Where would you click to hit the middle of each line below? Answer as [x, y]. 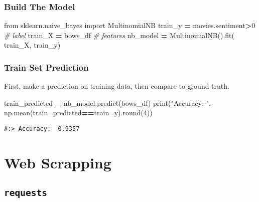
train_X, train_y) [32, 45]
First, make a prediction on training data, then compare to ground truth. [117, 86]
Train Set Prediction [46, 67]
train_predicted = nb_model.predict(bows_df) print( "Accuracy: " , [107, 103]
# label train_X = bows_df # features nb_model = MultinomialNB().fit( [119, 35]
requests [26, 193]
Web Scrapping [58, 162]
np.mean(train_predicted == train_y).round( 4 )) [78, 113]
